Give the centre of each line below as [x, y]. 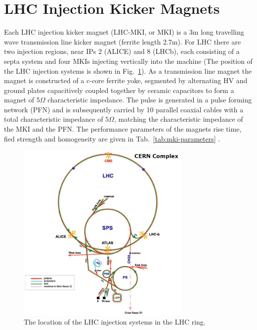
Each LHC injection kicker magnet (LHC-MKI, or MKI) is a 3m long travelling [124, 32]
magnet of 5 [22, 100]
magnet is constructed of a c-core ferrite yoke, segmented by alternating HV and [126, 80]
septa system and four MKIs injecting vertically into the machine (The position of [128, 61]
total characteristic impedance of [54, 119]
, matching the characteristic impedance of [178, 119]
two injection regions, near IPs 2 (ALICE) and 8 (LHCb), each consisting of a [122, 51]
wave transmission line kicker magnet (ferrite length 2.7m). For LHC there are [123, 41]
